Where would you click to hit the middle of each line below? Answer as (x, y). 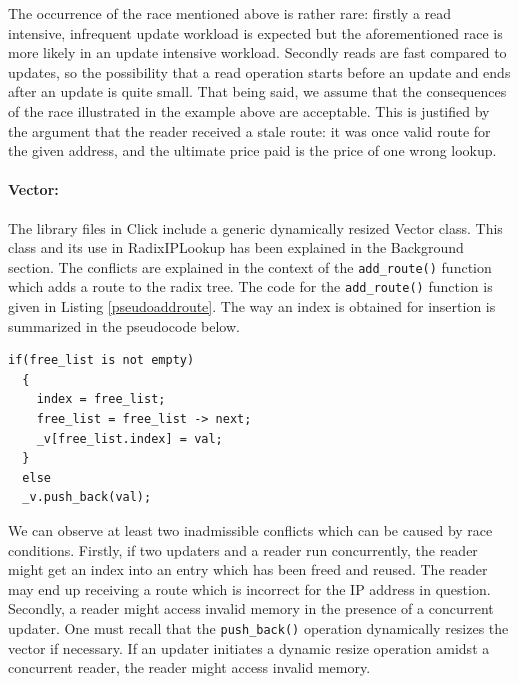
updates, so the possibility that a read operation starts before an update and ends (259, 71)
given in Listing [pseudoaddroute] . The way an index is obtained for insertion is (252, 306)
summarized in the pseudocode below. (124, 325)
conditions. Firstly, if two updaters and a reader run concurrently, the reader (243, 549)
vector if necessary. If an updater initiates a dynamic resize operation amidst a (249, 647)
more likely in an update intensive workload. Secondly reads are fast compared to (257, 52)
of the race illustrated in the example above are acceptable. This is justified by (249, 110)
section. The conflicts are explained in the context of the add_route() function (250, 266)
